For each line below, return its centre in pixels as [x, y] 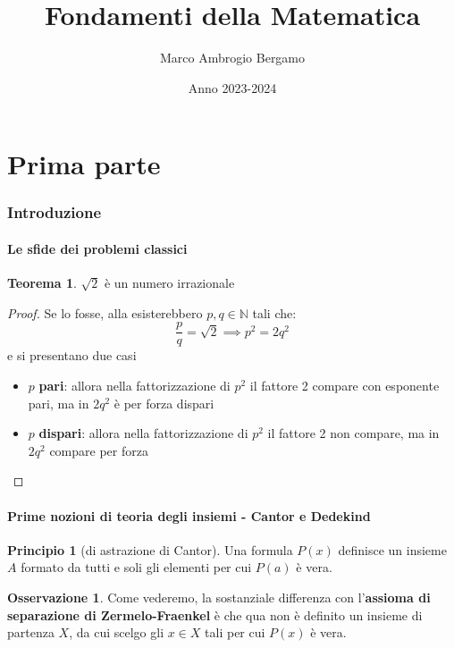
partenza [31, 632]
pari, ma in [59, 403]
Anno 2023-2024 [232, 87]
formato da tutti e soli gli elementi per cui [136, 567]
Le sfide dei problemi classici [97, 248]
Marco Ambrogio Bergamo [232, 58]
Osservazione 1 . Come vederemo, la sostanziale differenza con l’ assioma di [219, 597]
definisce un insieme [392, 549]
